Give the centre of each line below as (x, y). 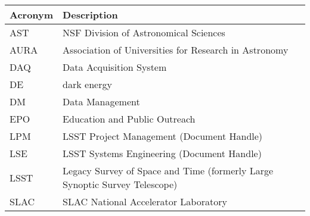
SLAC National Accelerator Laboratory (145, 201)
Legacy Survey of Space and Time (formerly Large (168, 170)
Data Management (101, 101)
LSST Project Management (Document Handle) (163, 136)
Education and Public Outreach (129, 119)
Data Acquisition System (115, 67)
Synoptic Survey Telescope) (120, 184)
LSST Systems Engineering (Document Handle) (162, 153)
